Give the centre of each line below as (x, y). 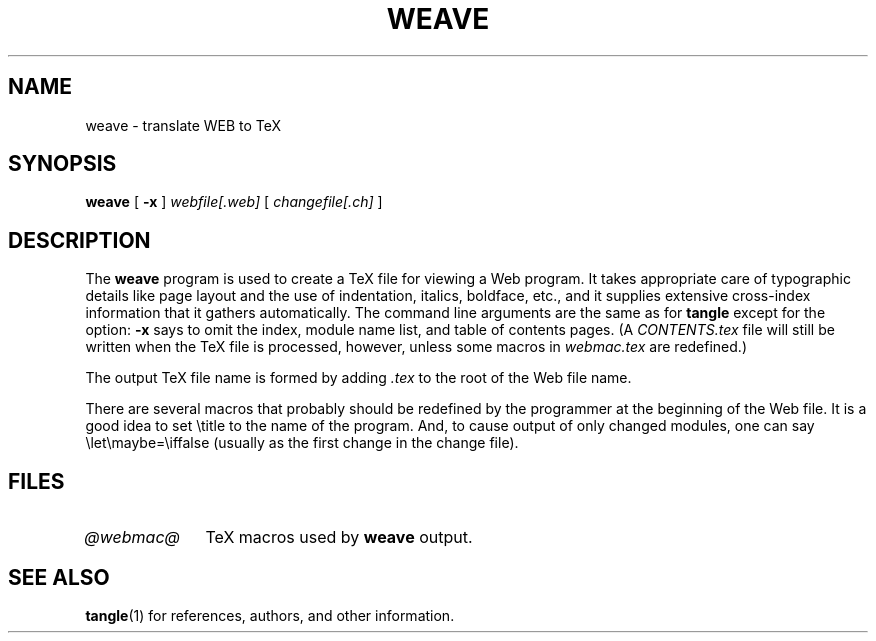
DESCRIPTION (79, 240)
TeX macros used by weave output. (339, 537)
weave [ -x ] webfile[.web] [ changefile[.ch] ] (234, 202)
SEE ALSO (59, 577)
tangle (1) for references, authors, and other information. (270, 615)
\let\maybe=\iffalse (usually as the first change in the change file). (302, 443)
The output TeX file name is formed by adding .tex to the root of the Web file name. (358, 378)
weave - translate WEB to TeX (183, 125)
